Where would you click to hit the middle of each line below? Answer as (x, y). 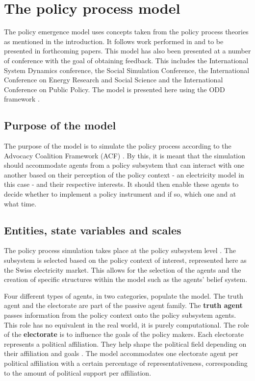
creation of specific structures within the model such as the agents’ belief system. (126, 279)
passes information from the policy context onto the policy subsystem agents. (120, 315)
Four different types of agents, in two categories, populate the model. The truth (124, 295)
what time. (20, 203)
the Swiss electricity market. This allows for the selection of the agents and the (123, 269)
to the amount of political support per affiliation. (78, 372)
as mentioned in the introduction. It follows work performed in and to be (114, 41)
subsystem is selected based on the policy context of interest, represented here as (125, 260)
